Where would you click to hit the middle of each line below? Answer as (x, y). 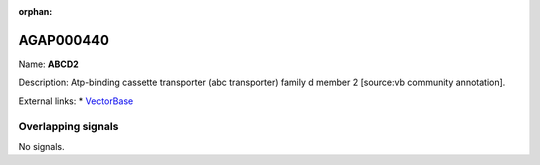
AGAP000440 (64, 40)
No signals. (41, 146)
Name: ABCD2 (48, 64)
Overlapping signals (68, 127)
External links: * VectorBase (76, 101)
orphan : (35, 11)
